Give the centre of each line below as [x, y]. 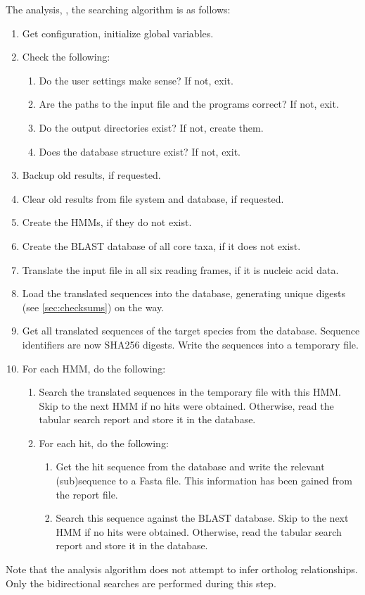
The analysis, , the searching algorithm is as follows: [118, 9]
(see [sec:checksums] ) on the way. [93, 307]
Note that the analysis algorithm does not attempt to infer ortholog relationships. [182, 569]
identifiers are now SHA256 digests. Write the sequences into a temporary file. [190, 344]
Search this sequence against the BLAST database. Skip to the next [202, 518]
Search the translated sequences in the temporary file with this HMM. [190, 392]
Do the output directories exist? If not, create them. [151, 127]
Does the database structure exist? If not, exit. [140, 151]
